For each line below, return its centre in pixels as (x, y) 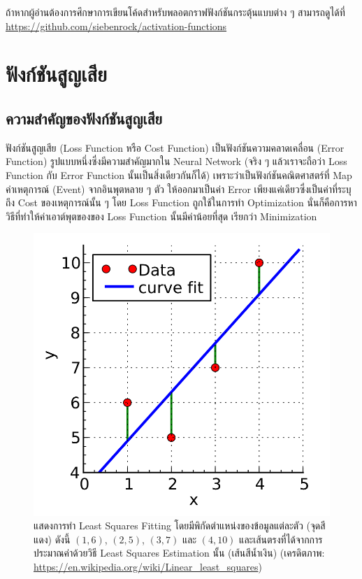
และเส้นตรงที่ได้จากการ (281, 539)
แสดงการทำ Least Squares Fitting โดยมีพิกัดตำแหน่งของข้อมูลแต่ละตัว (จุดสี (180, 526)
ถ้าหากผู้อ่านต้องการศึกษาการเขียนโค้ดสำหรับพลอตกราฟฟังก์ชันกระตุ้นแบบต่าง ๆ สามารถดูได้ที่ (175, 12)
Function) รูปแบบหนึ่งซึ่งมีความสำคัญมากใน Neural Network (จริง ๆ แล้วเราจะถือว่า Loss (176, 161)
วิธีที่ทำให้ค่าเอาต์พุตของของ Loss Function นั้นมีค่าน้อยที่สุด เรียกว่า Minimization (161, 216)
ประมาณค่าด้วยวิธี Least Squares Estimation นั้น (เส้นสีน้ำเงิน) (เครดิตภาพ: (179, 553)
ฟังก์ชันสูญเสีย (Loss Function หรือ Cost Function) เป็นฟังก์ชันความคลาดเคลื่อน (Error (175, 147)
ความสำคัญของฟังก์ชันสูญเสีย (84, 118)
